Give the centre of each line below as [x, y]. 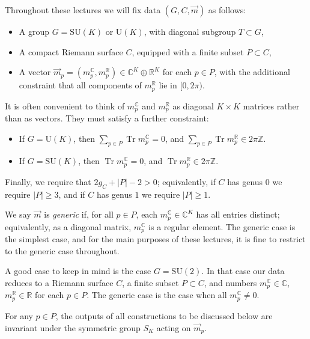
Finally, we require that [48, 181]
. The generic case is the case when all [157, 295]
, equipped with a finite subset [188, 51]
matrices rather [271, 105]
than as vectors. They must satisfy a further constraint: [107, 118]
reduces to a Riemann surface [59, 283]
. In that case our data [243, 271]
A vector [35, 72]
